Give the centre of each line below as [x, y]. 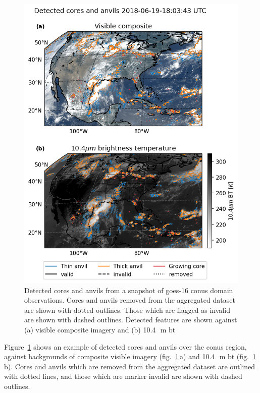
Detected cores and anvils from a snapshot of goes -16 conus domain [129, 290]
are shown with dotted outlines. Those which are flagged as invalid [127, 310]
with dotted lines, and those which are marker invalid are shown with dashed [123, 376]
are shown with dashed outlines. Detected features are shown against [131, 320]
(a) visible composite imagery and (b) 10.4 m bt [100, 330]
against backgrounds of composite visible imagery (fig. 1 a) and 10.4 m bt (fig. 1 [130, 356]
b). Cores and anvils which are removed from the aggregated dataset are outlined [130, 366]
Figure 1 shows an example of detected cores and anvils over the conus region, [125, 346]
